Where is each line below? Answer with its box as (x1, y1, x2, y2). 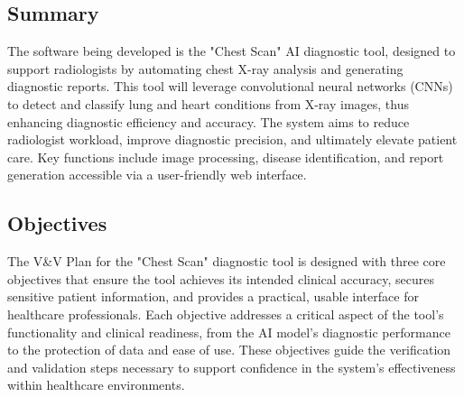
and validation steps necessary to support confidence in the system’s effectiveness (7, 357, 456, 376)
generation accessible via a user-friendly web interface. (7, 165, 307, 184)
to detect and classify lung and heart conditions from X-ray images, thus (7, 94, 410, 113)
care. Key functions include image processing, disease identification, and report (7, 147, 444, 166)
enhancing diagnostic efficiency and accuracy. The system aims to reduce (7, 112, 410, 131)
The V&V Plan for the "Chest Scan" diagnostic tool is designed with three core (7, 252, 446, 271)
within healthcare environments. (7, 375, 185, 394)
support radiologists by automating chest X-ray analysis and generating (7, 59, 404, 78)
